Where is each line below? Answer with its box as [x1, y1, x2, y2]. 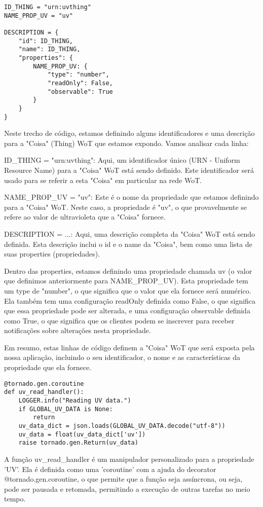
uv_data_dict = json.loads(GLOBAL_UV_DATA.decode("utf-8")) [18, 422, 226, 429]
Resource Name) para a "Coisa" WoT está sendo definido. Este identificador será [4, 164, 254, 175]
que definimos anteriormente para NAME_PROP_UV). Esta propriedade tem [4, 275, 248, 286]
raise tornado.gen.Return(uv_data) [18, 439, 138, 447]
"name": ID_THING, [18, 46, 81, 53]
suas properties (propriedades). [4, 248, 100, 259]
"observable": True [47, 88, 113, 95]
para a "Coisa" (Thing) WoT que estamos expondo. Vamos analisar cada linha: [4, 137, 249, 148]
